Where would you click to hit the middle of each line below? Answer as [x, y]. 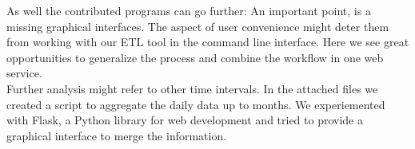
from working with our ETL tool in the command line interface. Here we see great [208, 42]
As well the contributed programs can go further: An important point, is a [189, 10]
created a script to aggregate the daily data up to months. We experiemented [196, 104]
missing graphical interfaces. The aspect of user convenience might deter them [198, 26]
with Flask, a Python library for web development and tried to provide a [185, 120]
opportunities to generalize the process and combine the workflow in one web [195, 57]
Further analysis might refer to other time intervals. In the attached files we [192, 88]
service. [24, 73]
